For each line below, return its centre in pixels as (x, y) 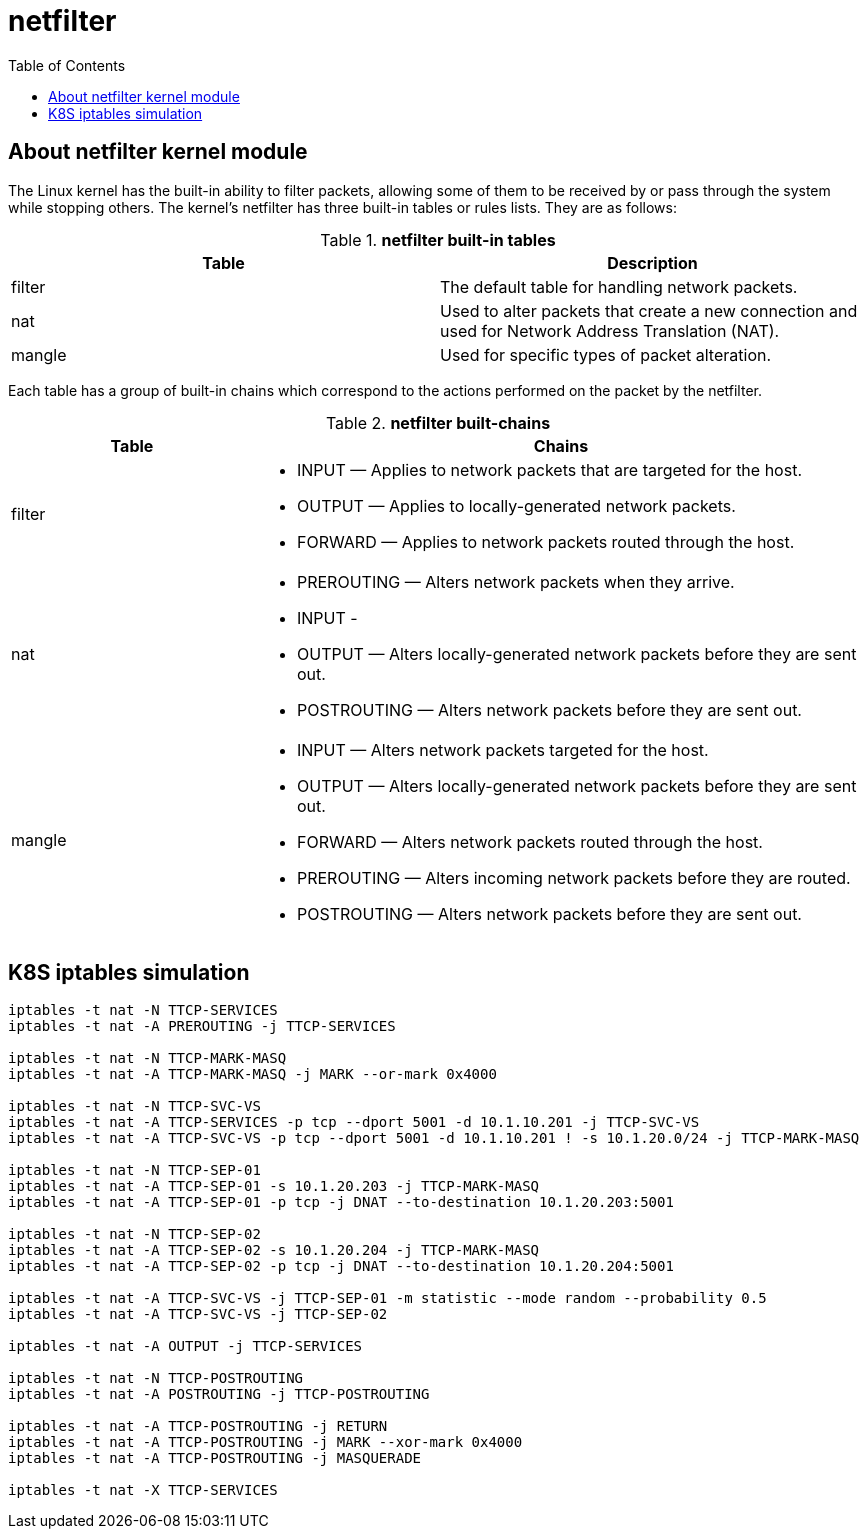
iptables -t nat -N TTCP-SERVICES (143, 1010)
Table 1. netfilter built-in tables (438, 239)
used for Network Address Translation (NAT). (610, 330)
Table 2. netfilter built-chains (438, 422)
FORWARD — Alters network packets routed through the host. (529, 841)
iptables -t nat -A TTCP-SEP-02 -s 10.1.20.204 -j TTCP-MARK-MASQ (274, 1250)
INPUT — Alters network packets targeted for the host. (502, 749)
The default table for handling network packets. (619, 286)
